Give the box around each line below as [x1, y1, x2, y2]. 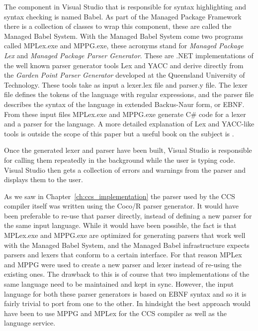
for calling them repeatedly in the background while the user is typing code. [4, 154, 236, 165]
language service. [4, 318, 56, 328]
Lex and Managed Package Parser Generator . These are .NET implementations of [4, 50, 254, 60]
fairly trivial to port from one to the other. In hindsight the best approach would [4, 298, 251, 309]
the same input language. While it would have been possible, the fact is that [4, 220, 237, 230]
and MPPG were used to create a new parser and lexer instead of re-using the [4, 259, 242, 269]
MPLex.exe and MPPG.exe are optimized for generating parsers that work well [4, 230, 246, 240]
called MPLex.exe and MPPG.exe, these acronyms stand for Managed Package [4, 40, 244, 51]
